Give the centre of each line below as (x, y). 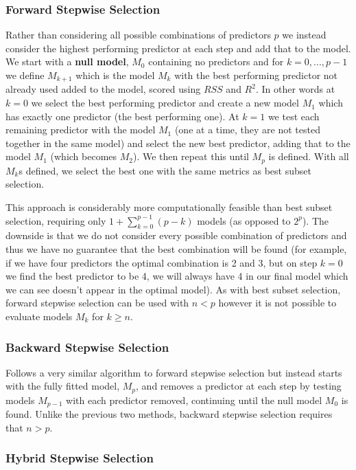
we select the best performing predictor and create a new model (165, 103)
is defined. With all (309, 156)
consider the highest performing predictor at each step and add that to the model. (178, 48)
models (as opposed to (244, 220)
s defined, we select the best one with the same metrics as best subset (165, 170)
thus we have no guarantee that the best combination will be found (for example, (176, 249)
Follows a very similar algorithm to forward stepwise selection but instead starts (174, 372)
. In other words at (295, 89)
